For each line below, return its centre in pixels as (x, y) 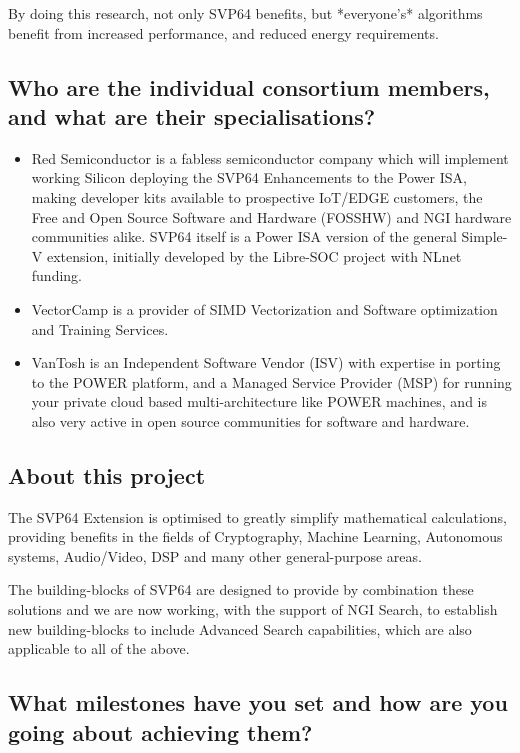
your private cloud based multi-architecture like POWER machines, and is (259, 401)
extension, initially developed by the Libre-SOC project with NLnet (254, 255)
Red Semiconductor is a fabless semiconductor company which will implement (270, 157)
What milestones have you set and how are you (258, 702)
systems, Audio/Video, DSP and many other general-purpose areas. (215, 555)
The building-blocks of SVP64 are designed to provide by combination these (241, 589)
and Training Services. (100, 328)
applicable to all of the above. (99, 648)
